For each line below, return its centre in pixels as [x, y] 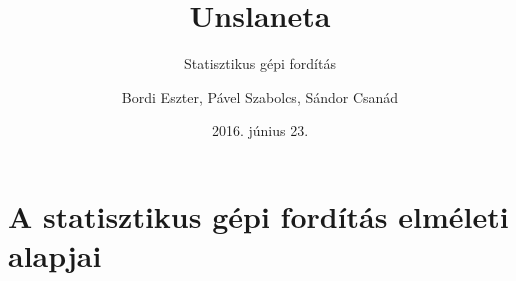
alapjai [55, 255]
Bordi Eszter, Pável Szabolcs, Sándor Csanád [260, 96]
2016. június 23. [260, 130]
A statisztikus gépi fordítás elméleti [258, 215]
